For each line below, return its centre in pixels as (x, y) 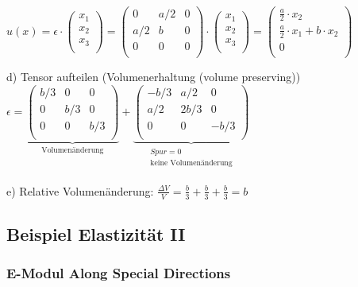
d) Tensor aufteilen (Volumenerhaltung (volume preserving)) (154, 76)
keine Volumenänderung (191, 163)
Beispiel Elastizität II (96, 233)
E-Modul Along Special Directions (119, 273)
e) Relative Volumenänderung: (80, 190)
